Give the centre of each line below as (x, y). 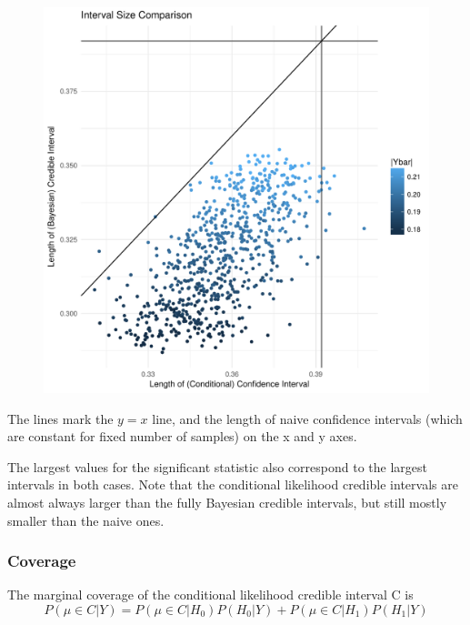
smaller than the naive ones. (86, 520)
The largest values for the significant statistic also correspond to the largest (217, 466)
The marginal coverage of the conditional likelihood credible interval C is (210, 595)
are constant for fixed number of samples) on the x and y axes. (182, 436)
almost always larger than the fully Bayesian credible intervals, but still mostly (227, 502)
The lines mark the (60, 418)
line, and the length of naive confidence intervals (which (307, 418)
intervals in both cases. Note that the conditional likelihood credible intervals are (233, 484)
